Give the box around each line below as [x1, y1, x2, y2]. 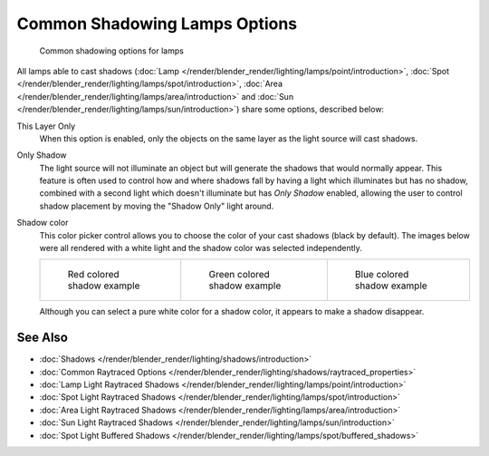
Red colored [67, 268, 120, 281]
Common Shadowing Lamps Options [16, 14, 298, 34]
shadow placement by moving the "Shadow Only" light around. [39, 200, 274, 211]
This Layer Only [16, 121, 76, 131]
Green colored [208, 268, 271, 281]
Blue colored [354, 268, 409, 281]
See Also [16, 330, 68, 345]
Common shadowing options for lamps [39, 45, 185, 56]
